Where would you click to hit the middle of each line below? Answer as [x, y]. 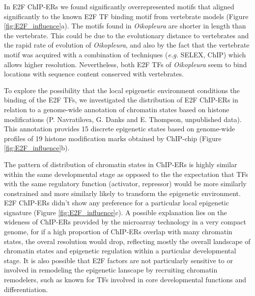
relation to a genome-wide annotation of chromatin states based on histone [117, 109]
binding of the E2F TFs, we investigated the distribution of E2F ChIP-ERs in [121, 100]
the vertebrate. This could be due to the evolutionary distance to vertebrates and [127, 35]
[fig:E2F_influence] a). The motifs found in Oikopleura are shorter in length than [125, 26]
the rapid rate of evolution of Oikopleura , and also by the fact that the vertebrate [127, 45]
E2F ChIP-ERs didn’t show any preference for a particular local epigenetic [116, 203]
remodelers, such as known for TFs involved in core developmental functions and [125, 280]
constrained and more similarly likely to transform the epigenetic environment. [122, 193]
